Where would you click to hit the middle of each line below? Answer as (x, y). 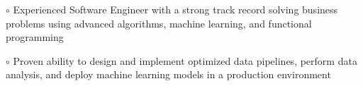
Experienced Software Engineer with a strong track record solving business (175, 9)
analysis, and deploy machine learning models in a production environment (168, 74)
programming (35, 37)
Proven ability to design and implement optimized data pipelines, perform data (185, 60)
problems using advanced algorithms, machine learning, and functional (159, 23)
